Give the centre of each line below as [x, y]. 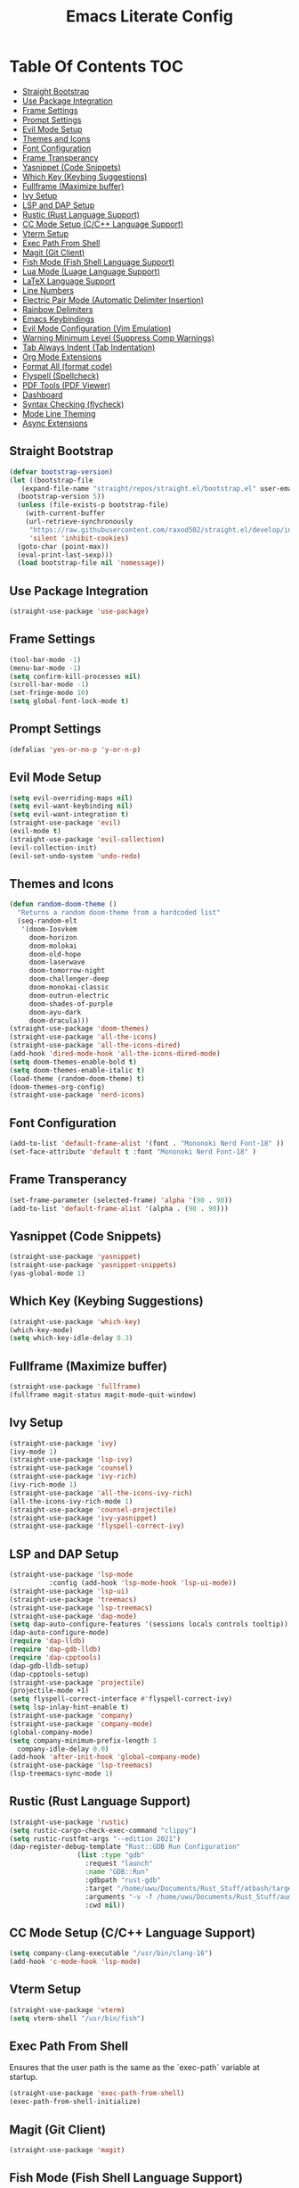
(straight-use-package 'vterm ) [67, 2010]
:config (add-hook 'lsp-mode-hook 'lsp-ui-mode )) [143, 1583]
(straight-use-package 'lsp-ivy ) [71, 1460]
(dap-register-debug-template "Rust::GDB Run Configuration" [125, 1847]
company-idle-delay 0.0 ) [63, 1749]
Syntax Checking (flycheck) [73, 404]
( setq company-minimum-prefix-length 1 [83, 1740]
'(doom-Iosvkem [49, 929]
